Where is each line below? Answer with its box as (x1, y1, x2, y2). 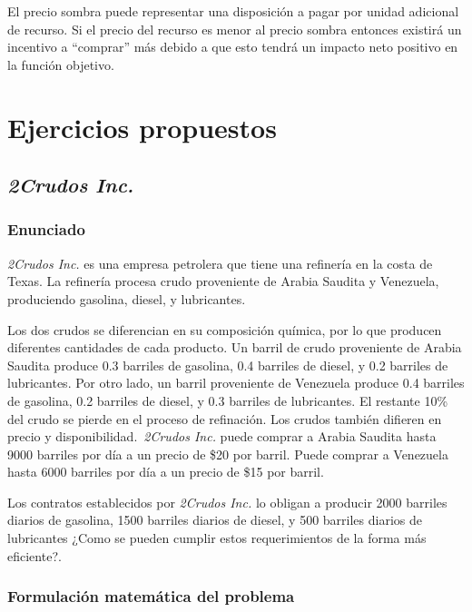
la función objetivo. (7, 54, 114, 74)
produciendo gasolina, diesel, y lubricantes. (7, 289, 246, 308)
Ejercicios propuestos (7, 108, 277, 145)
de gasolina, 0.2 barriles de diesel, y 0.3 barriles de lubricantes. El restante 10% (7, 390, 448, 410)
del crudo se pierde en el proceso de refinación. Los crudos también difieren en (7, 409, 442, 428)
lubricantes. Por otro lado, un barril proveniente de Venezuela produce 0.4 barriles (7, 373, 465, 392)
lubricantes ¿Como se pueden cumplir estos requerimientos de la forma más (7, 528, 427, 548)
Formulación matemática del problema (7, 585, 295, 607)
